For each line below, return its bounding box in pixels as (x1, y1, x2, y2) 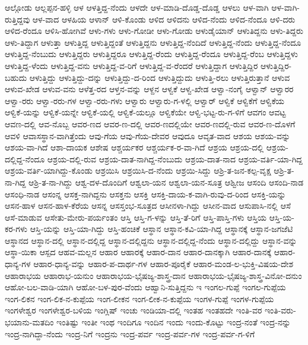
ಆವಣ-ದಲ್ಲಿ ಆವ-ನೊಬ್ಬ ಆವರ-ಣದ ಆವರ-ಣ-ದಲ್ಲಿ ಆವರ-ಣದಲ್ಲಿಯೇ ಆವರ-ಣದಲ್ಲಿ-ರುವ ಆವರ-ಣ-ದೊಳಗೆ (5, 117, 296, 130)
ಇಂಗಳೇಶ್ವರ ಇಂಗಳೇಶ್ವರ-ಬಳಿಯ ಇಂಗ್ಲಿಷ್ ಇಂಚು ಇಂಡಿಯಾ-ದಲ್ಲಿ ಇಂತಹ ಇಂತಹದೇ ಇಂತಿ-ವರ (5, 304, 262, 316)
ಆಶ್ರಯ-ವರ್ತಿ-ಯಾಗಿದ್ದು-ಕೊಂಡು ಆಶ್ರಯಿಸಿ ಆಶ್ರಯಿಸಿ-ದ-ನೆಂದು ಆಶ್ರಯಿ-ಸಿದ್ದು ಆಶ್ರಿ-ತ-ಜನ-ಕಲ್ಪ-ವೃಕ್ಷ (5, 164, 271, 177)
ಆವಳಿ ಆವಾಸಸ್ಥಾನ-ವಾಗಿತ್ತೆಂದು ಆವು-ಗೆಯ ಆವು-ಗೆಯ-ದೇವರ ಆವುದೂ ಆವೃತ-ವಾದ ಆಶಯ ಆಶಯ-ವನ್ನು (5, 129, 291, 142)
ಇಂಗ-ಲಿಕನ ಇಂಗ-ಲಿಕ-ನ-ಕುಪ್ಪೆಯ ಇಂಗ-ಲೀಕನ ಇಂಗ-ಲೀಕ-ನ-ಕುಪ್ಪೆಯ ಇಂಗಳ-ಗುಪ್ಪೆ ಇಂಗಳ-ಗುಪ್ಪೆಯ (5, 292, 274, 305)
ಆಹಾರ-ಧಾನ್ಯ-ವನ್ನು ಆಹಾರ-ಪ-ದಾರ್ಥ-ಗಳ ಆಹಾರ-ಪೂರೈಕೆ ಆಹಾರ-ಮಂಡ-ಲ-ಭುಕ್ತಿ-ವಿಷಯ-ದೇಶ (33, 258, 294, 270)
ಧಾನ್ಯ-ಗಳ (5, 258, 31, 270)
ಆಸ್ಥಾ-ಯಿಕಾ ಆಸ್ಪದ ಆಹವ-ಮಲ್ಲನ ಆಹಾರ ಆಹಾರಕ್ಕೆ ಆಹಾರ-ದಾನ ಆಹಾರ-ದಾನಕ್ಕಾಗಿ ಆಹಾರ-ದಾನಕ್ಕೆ (5, 246, 272, 258)
